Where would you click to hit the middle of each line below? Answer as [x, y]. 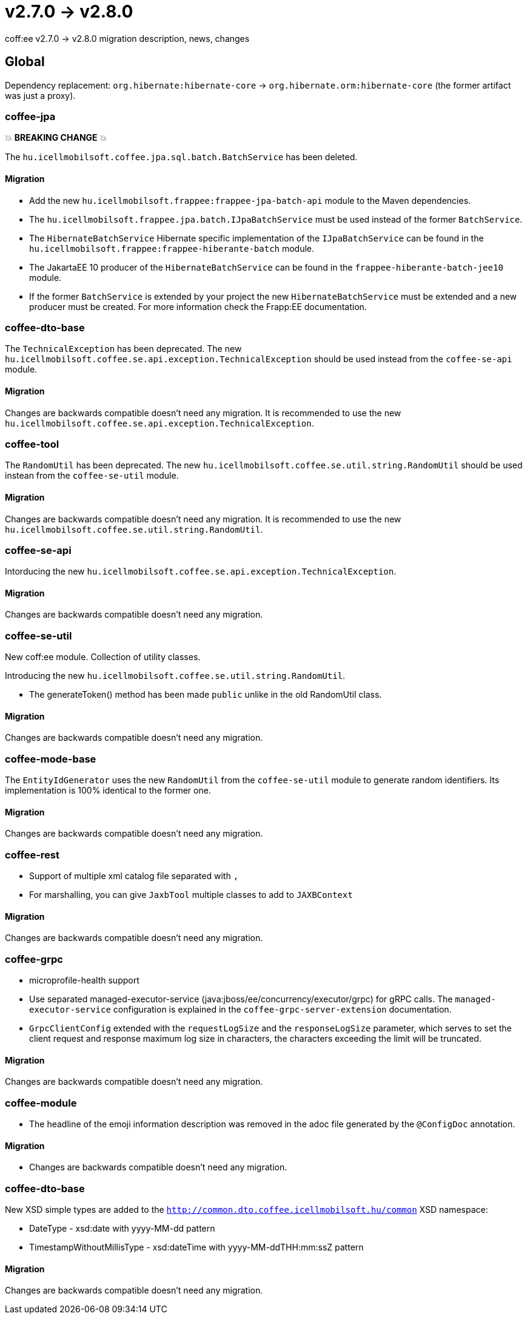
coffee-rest [32, 855]
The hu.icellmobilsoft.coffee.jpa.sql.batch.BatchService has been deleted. [181, 157]
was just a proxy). [40, 95]
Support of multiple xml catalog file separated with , [134, 876]
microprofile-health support [84, 980]
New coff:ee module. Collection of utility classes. [103, 657]
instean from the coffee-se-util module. [92, 476]
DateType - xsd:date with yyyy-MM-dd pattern [122, 1229]
